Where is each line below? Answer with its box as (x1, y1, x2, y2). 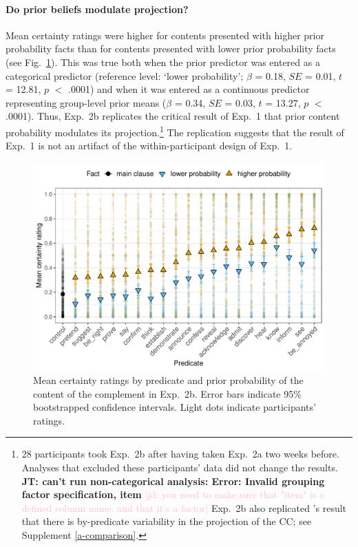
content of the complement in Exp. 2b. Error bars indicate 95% (33, 386, 302, 400)
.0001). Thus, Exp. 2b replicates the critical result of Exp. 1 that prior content (6, 109, 340, 123)
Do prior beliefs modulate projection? (6, 1, 189, 16)
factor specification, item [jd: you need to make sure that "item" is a (21, 487, 325, 502)
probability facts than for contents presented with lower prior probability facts (6, 41, 336, 56)
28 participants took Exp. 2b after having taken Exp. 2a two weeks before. (21, 447, 339, 461)
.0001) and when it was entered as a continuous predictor (68, 82, 310, 96)
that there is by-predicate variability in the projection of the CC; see (21, 514, 312, 528)
